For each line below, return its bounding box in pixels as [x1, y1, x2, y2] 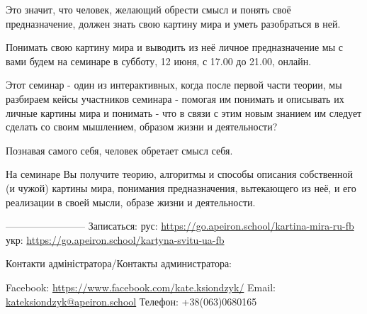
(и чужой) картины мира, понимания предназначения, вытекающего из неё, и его [6, 180, 356, 195]
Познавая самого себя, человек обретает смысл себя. [6, 142, 233, 157]
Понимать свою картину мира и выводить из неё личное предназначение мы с [6, 40, 344, 55]
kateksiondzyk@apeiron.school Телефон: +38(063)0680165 [6, 293, 257, 308]
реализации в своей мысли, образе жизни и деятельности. [6, 194, 256, 209]
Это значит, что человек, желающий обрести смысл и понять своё [6, 2, 291, 16]
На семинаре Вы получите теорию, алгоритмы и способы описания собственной [6, 167, 354, 181]
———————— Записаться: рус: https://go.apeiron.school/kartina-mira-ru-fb [6, 218, 354, 233]
